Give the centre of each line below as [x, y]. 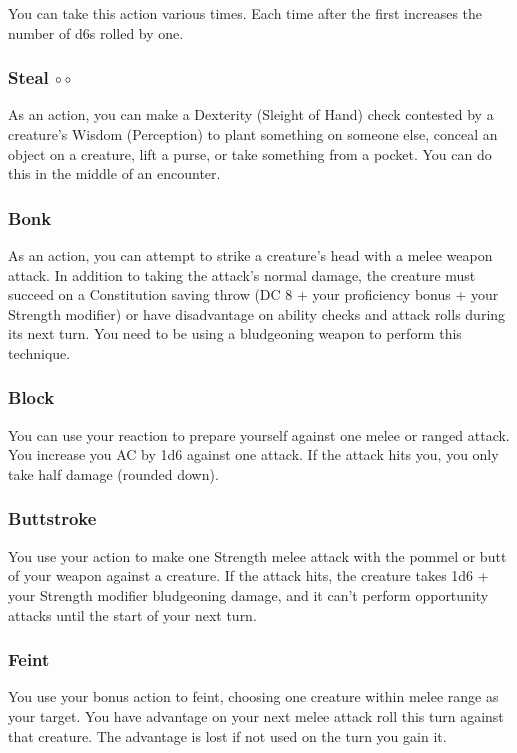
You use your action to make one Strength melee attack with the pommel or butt [257, 555]
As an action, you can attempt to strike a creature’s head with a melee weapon [250, 255]
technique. [39, 352]
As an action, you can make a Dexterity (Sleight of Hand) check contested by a [251, 114]
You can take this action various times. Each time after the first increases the [245, 13]
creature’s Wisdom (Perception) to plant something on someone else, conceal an [253, 134]
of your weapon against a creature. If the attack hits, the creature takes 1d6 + [248, 575]
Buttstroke [52, 518]
